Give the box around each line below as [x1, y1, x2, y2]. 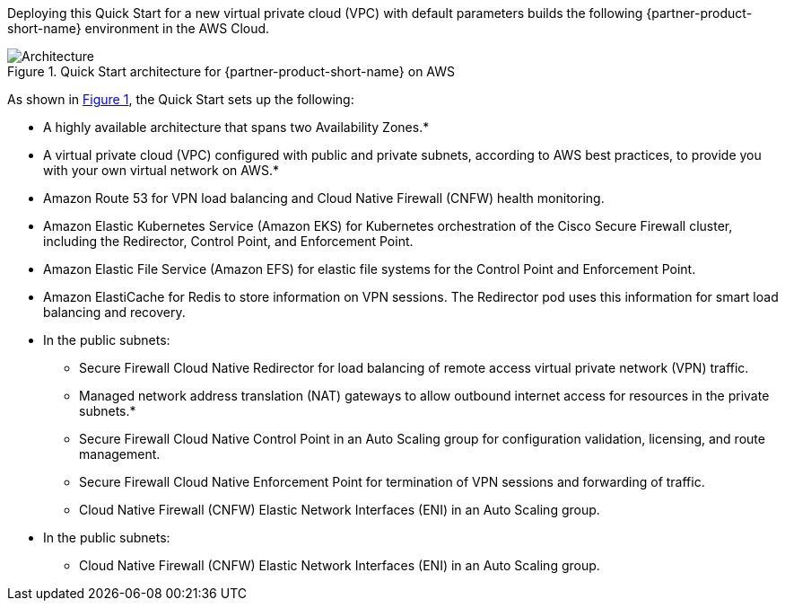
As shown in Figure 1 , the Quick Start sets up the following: [7, 92, 354, 107]
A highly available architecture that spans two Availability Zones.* [43, 119, 430, 135]
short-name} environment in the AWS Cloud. [7, 21, 270, 36]
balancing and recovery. [43, 304, 186, 320]
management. [79, 446, 161, 462]
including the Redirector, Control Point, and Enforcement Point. [43, 234, 414, 249]
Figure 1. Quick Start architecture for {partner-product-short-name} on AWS [7, 64, 456, 79]
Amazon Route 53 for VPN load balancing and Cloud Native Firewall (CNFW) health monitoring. [43, 190, 605, 206]
